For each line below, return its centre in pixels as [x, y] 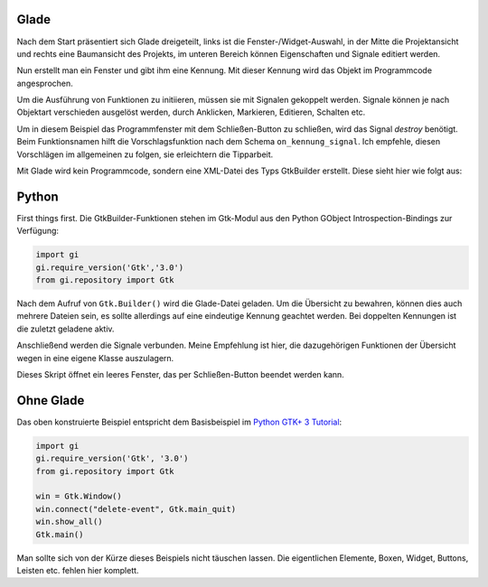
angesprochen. [45, 83]
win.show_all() [69, 522]
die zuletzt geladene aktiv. [66, 329]
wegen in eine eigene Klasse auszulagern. [95, 358]
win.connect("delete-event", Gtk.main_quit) [136, 509]
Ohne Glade [51, 401]
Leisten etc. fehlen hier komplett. [78, 571]
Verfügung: [38, 231]
